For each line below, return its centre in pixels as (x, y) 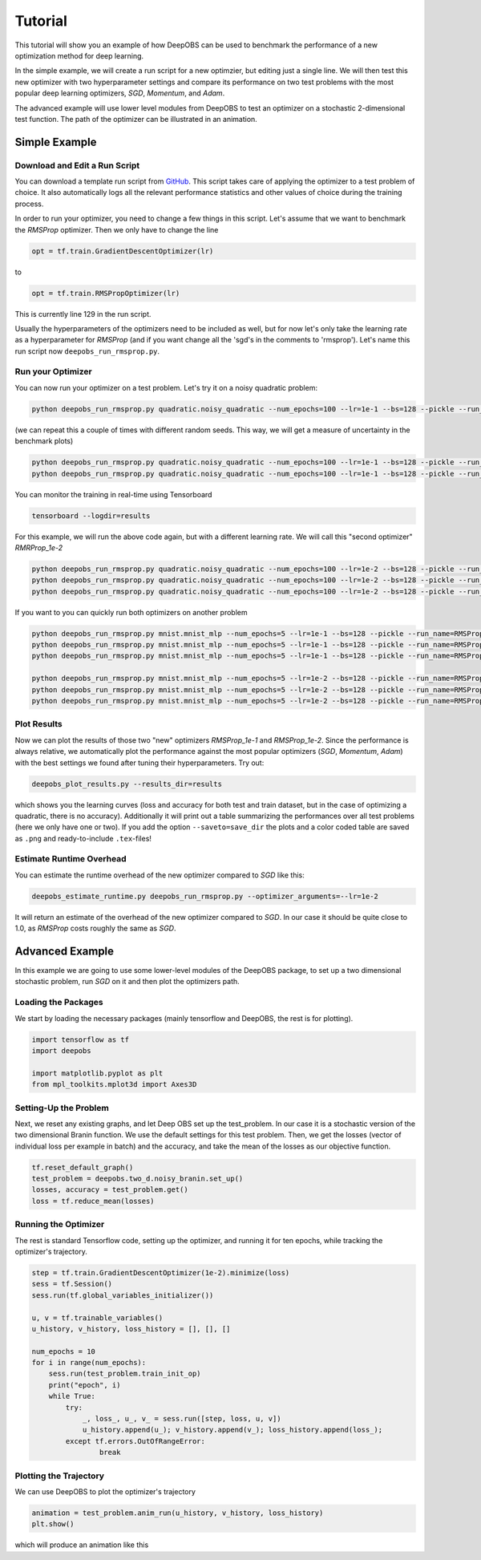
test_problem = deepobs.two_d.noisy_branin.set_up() (137, 1179)
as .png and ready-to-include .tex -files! (83, 838)
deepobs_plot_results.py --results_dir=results (127, 784)
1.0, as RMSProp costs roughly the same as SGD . (95, 928)
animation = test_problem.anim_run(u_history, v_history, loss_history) (178, 1513)
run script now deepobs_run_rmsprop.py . (87, 351)
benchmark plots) (44, 441)
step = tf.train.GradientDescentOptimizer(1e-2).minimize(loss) (161, 1272)
